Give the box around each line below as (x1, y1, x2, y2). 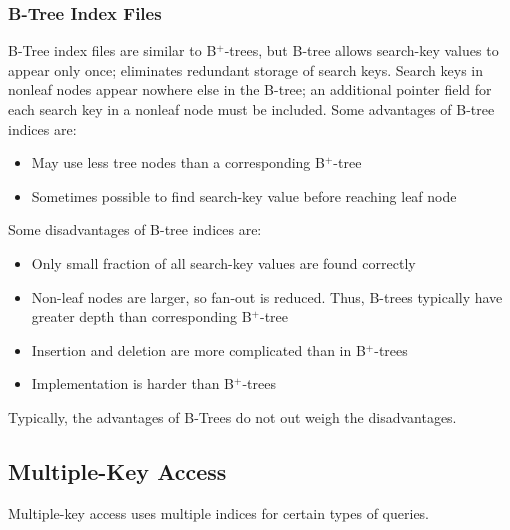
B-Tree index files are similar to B (8, 40, 217, 61)
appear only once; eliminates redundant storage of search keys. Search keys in (8, 59, 484, 80)
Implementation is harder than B (31, 373, 234, 394)
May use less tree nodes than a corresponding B (31, 152, 325, 173)
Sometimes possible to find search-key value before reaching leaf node (31, 185, 457, 206)
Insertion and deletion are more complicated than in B (31, 339, 366, 360)
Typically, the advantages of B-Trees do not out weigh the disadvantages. (8, 406, 457, 427)
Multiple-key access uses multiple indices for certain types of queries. (8, 502, 430, 523)
